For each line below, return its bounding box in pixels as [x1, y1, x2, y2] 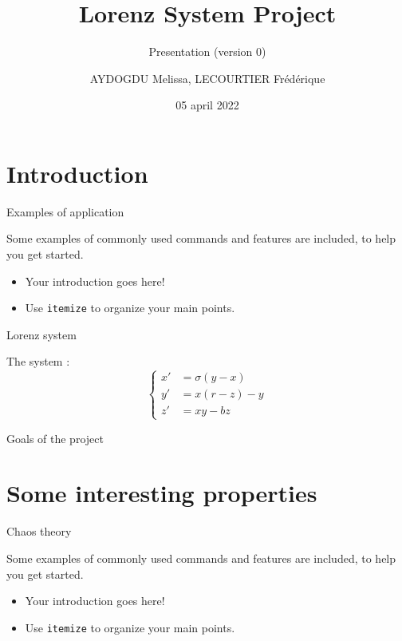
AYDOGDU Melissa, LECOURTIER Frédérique [89, 69, 325, 86]
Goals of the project [6, 429, 104, 446]
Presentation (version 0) [148, 43, 266, 60]
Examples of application [6, 203, 124, 220]
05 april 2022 [175, 97, 239, 113]
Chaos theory [6, 523, 72, 540]
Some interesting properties [6, 477, 317, 509]
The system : [6, 353, 70, 370]
